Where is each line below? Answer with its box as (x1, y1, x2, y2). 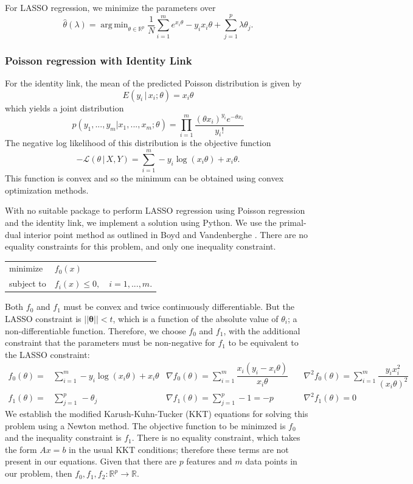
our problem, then (5, 467, 72, 480)
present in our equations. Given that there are (5, 455, 176, 468)
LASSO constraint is (5, 312, 82, 324)
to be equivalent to (228, 336, 299, 349)
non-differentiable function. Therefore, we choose (5, 324, 186, 337)
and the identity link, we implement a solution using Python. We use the (5, 216, 277, 228)
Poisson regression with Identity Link (5, 52, 192, 68)
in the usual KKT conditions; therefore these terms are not (69, 443, 289, 455)
